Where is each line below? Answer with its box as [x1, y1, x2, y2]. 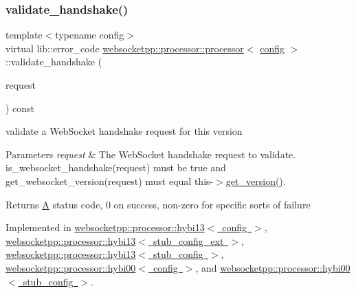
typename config [55, 28, 124, 42]
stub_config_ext [153, 233, 224, 248]
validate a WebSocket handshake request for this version [5, 124, 243, 138]
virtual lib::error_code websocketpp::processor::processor [5, 41, 244, 55]
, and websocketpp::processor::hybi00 [195, 260, 351, 274]
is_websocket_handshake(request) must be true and [5, 160, 226, 175]
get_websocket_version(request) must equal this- [5, 173, 214, 188]
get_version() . [225, 173, 286, 188]
